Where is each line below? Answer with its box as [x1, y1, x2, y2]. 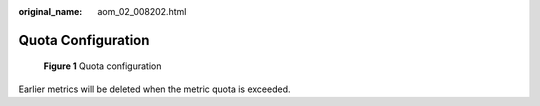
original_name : [18, 6, 83, 17]
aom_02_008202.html [97, 6, 187, 17]
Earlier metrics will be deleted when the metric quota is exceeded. [18, 83, 291, 95]
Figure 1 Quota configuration [43, 60, 162, 72]
